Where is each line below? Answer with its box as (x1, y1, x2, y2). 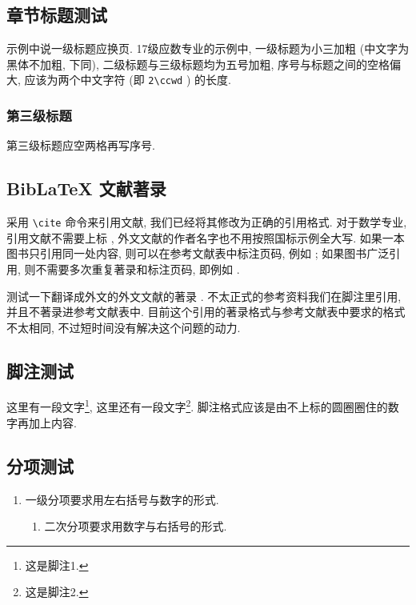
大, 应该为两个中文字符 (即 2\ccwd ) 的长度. (6, 71, 231, 88)
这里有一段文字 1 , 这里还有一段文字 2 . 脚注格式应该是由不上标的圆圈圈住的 (6, 396, 388, 415)
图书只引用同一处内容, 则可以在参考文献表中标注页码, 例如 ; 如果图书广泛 (6, 245, 390, 262)
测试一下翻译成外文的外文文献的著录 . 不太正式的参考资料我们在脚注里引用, (6, 287, 402, 304)
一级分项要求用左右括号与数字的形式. (25, 491, 219, 507)
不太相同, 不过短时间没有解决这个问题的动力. (6, 319, 241, 335)
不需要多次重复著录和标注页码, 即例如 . (35, 260, 240, 277)
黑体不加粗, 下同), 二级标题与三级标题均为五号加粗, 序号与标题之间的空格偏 (6, 55, 402, 72)
